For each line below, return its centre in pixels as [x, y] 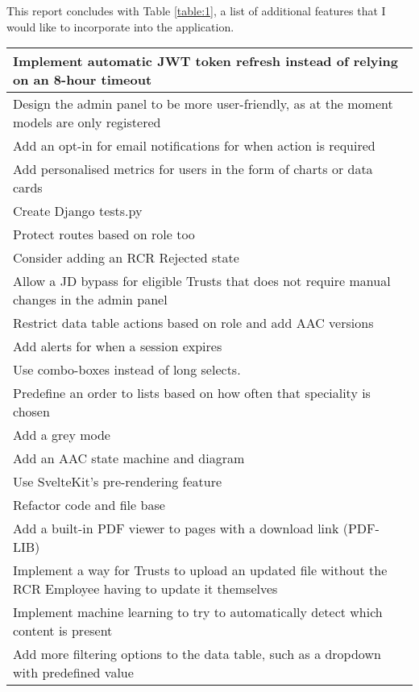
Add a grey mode [62, 435]
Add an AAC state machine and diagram [129, 458]
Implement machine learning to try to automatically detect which [198, 612]
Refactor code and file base [89, 505]
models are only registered [87, 122]
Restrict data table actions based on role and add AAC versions [193, 323]
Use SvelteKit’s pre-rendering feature [118, 482]
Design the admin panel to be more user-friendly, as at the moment [203, 104]
